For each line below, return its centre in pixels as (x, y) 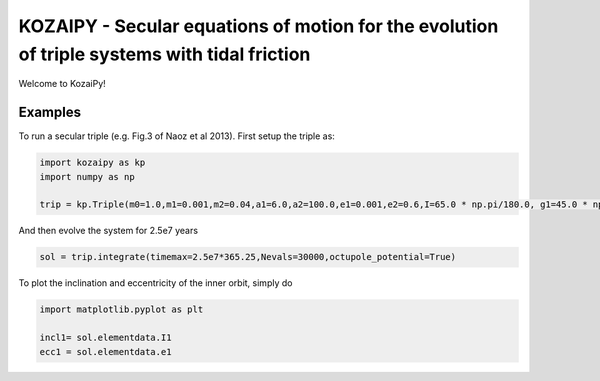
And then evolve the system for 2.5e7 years (108, 231)
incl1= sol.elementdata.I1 (105, 338)
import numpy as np (87, 176)
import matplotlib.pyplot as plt (121, 309)
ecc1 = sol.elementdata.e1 (105, 351)
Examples (50, 112)
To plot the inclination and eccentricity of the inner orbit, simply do (155, 283)
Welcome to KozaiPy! (62, 84)
